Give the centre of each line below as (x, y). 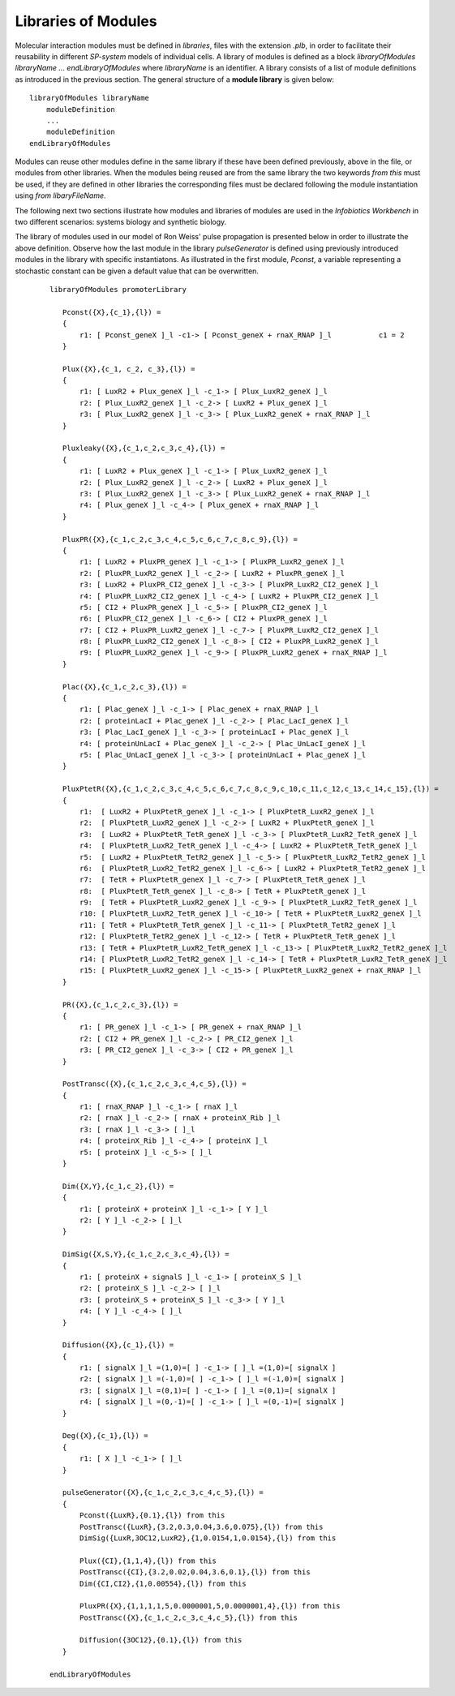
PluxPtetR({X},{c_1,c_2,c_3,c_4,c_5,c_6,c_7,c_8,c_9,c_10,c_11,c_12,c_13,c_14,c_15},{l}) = (251, 789)
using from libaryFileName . (60, 195)
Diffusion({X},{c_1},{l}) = (118, 1345)
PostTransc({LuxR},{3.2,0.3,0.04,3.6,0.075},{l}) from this (202, 1526)
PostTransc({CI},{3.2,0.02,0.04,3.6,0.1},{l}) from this (195, 1572)
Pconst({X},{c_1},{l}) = (112, 312)
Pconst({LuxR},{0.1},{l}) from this (152, 1516)
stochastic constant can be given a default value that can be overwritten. (137, 271)
